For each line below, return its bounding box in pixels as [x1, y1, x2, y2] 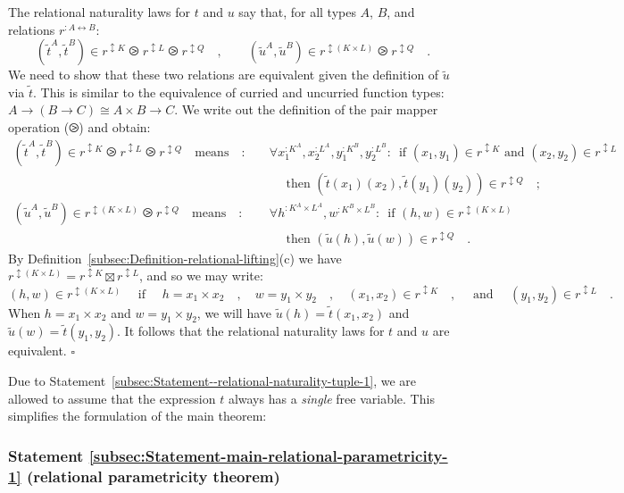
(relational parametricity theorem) [26, 464, 280, 487]
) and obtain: [79, 117, 151, 136]
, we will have [196, 303, 272, 322]
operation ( [8, 117, 70, 136]
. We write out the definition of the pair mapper [174, 100, 438, 119]
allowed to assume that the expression [8, 389, 216, 407]
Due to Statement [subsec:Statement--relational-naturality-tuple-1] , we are [8, 372, 417, 390]
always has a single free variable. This [228, 389, 435, 407]
